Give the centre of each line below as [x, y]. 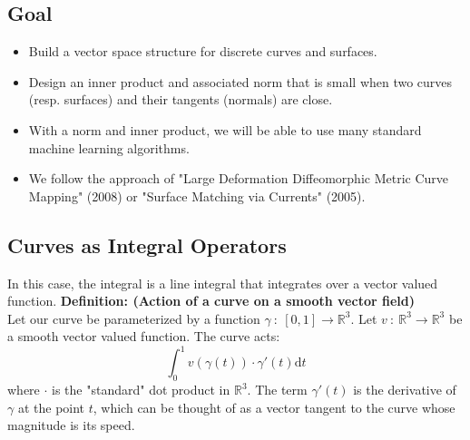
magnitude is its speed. [71, 425]
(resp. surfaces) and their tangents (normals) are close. [181, 99]
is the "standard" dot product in [141, 390]
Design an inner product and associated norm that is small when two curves [240, 81]
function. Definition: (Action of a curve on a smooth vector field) [211, 301]
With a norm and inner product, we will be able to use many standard [225, 129]
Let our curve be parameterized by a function [134, 318]
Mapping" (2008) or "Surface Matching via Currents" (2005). [197, 196]
